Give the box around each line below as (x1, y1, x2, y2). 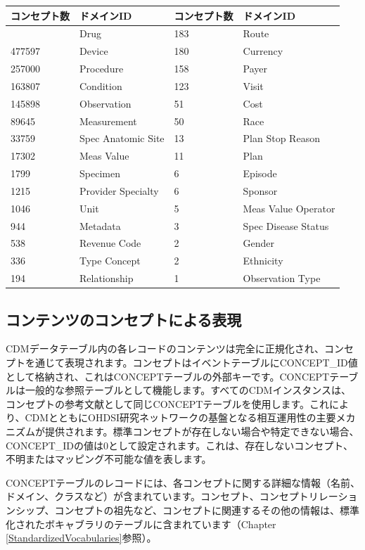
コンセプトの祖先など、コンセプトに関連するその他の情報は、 (54, 502, 340, 517)
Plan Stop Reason (243, 131, 320, 146)
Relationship (79, 271, 134, 286)
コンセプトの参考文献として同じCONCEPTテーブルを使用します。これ (6, 396, 330, 411)
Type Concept (79, 253, 141, 268)
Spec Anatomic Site (79, 131, 165, 146)
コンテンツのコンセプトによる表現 (6, 308, 242, 330)
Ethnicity (243, 253, 283, 268)
